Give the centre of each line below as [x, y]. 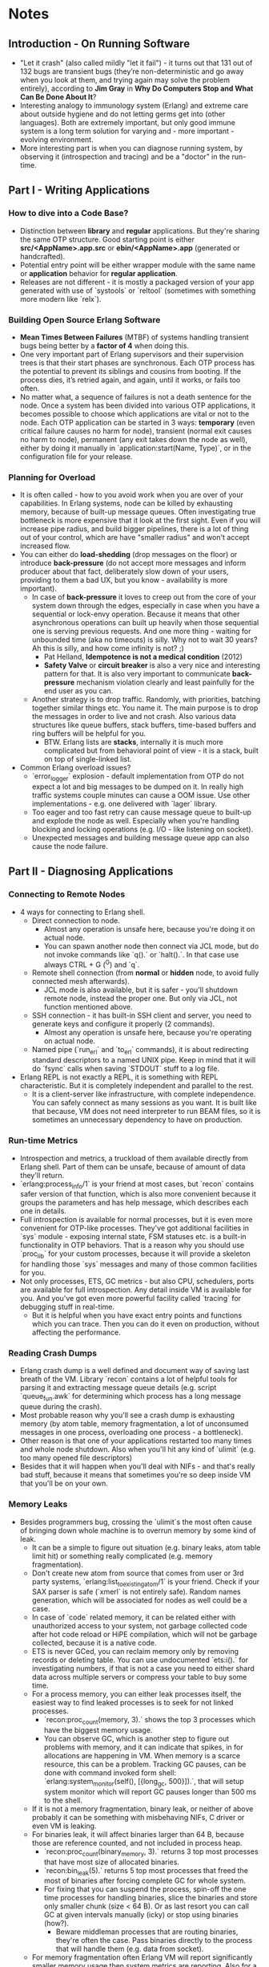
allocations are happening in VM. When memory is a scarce [142, 1756]
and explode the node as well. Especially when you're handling [136, 821]
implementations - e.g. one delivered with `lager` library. [124, 804]
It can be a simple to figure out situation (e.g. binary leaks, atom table [146, 1547]
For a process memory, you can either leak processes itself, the [137, 1694]
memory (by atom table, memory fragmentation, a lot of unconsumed [134, 1424]
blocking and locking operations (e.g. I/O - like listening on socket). [143, 829]
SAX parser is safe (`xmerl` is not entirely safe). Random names [137, 1592]
